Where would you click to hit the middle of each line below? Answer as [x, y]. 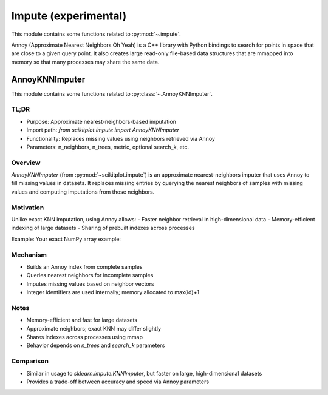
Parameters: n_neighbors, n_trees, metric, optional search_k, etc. [108, 147]
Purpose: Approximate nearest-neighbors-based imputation [101, 121]
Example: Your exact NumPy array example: [66, 239]
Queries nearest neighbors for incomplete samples [90, 275]
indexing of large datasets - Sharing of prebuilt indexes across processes [103, 228]
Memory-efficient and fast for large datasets [82, 320]
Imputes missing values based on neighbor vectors [90, 284]
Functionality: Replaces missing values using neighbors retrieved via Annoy [121, 138]
